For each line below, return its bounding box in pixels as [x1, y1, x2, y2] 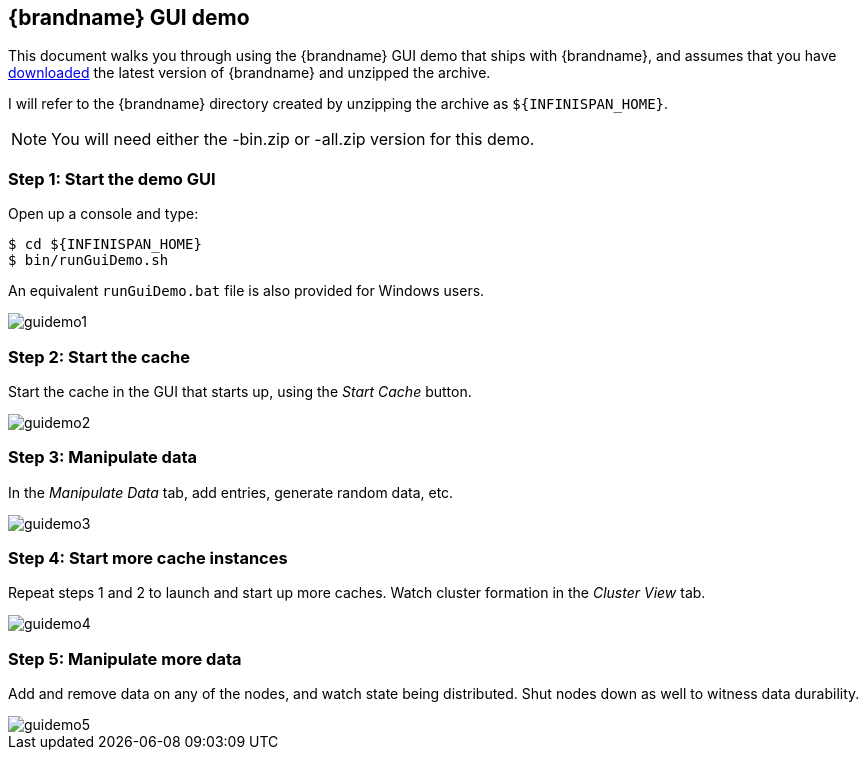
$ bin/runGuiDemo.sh [8, 252, 169, 269]
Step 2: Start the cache [8, 346, 190, 367]
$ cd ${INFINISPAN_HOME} [8, 236, 202, 253]
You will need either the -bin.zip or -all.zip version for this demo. [51, 129, 535, 150]
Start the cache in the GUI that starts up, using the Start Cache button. [8, 382, 472, 400]
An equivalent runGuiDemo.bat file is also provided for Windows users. [8, 282, 485, 300]
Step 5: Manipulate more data [8, 648, 242, 669]
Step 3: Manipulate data [8, 447, 197, 468]
